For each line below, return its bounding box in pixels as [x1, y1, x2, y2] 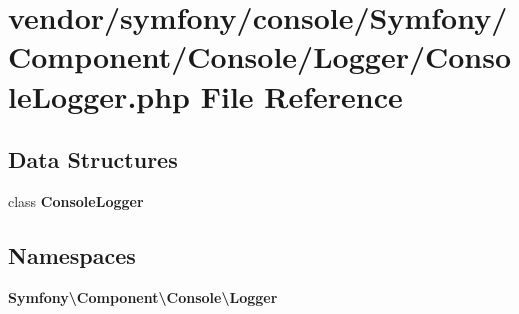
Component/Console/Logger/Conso [8, 36, 512, 77]
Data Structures [8, 144, 178, 175]
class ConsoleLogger [8, 190, 144, 211]
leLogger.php [8, 75, 191, 116]
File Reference [200, 75, 403, 116]
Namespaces [8, 239, 136, 270]
